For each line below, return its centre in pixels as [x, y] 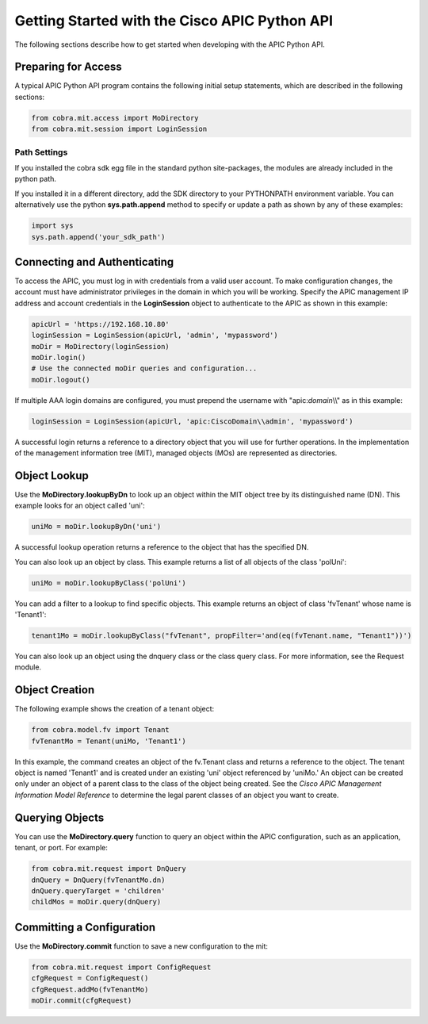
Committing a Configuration [85, 927]
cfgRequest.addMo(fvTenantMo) [90, 989]
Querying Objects [59, 817]
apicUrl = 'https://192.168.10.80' [100, 324]
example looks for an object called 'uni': [80, 506]
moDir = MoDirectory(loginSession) [100, 346]
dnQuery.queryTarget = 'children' [98, 891]
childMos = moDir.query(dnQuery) [96, 902]
